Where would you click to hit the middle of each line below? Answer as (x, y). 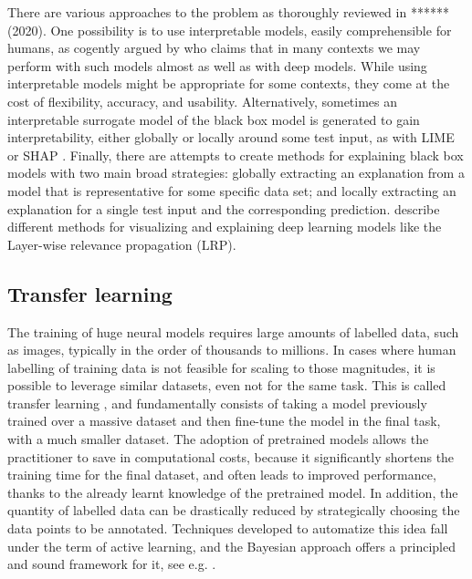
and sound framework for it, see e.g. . (112, 564)
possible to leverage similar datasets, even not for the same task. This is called (227, 385)
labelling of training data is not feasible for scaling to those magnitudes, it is (221, 367)
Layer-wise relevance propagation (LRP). (122, 244)
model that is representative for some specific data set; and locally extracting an (232, 190)
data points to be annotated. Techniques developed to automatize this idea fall (228, 528)
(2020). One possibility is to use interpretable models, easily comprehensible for (230, 30)
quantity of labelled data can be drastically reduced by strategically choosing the (234, 510)
